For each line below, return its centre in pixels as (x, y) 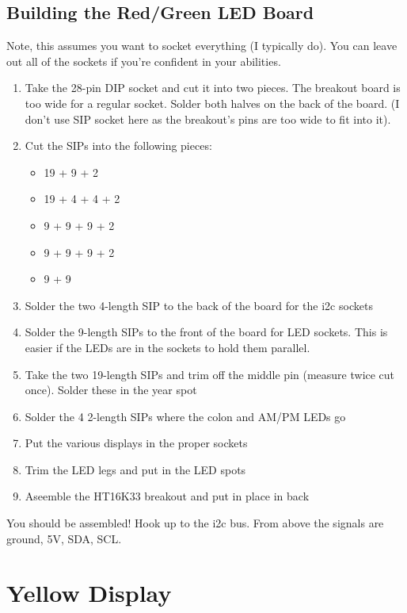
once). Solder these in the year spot (111, 390)
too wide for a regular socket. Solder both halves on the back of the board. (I (212, 103)
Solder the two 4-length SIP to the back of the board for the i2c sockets (199, 305)
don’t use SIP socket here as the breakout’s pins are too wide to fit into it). (208, 119)
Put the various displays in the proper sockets (136, 443)
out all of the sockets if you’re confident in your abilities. (144, 61)
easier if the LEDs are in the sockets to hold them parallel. (167, 347)
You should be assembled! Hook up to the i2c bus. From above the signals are (195, 523)
